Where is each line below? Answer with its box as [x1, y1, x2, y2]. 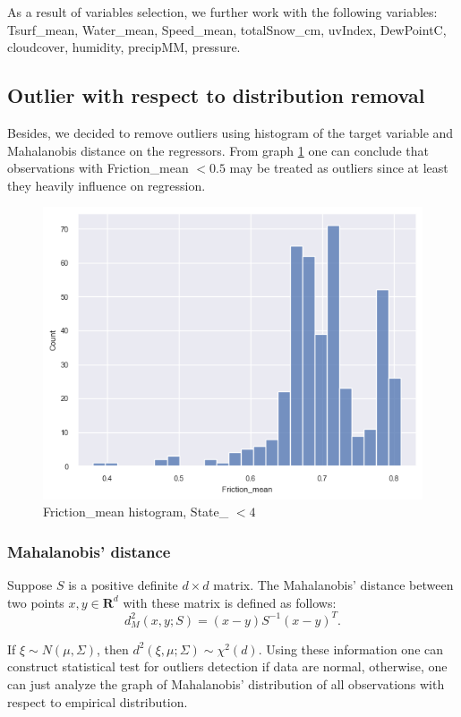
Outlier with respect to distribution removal [7, 81, 425, 109]
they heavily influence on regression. [7, 175, 206, 194]
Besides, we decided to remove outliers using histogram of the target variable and [7, 123, 454, 141]
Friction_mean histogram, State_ [43, 502, 229, 521]
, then [97, 639, 129, 658]
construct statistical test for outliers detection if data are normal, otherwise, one [7, 657, 448, 676]
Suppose [7, 576, 53, 594]
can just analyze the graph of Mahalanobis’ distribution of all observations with [7, 675, 445, 694]
